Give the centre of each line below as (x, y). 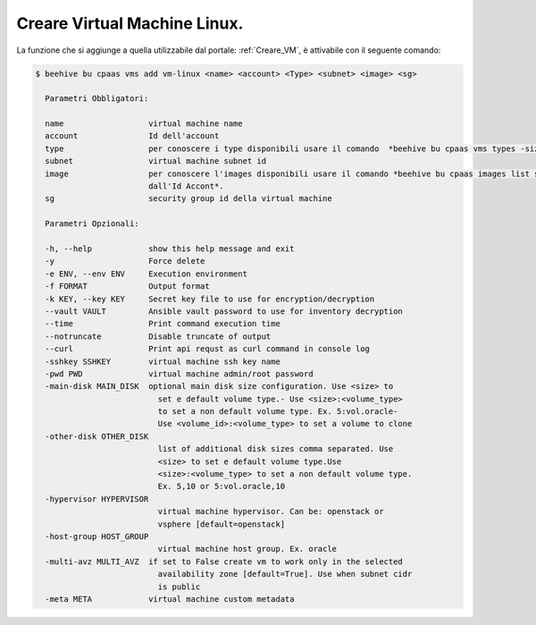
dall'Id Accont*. (186, 186)
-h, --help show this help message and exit (170, 249)
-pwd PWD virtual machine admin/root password (179, 374)
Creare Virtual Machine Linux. (130, 23)
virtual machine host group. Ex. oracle (247, 549)
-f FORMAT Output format (127, 287)
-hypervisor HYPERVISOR (97, 499)
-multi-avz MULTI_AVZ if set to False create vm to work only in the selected (224, 562)
